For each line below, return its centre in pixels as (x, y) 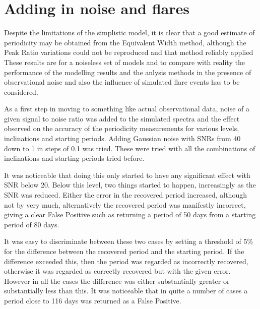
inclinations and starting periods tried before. (74, 158)
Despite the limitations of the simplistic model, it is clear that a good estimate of (129, 33)
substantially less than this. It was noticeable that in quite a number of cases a (126, 291)
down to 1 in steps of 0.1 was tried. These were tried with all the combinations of (130, 148)
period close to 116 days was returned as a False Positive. (93, 300)
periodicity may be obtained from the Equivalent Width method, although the (125, 42)
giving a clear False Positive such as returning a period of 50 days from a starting (130, 214)
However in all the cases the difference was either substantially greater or (117, 281)
